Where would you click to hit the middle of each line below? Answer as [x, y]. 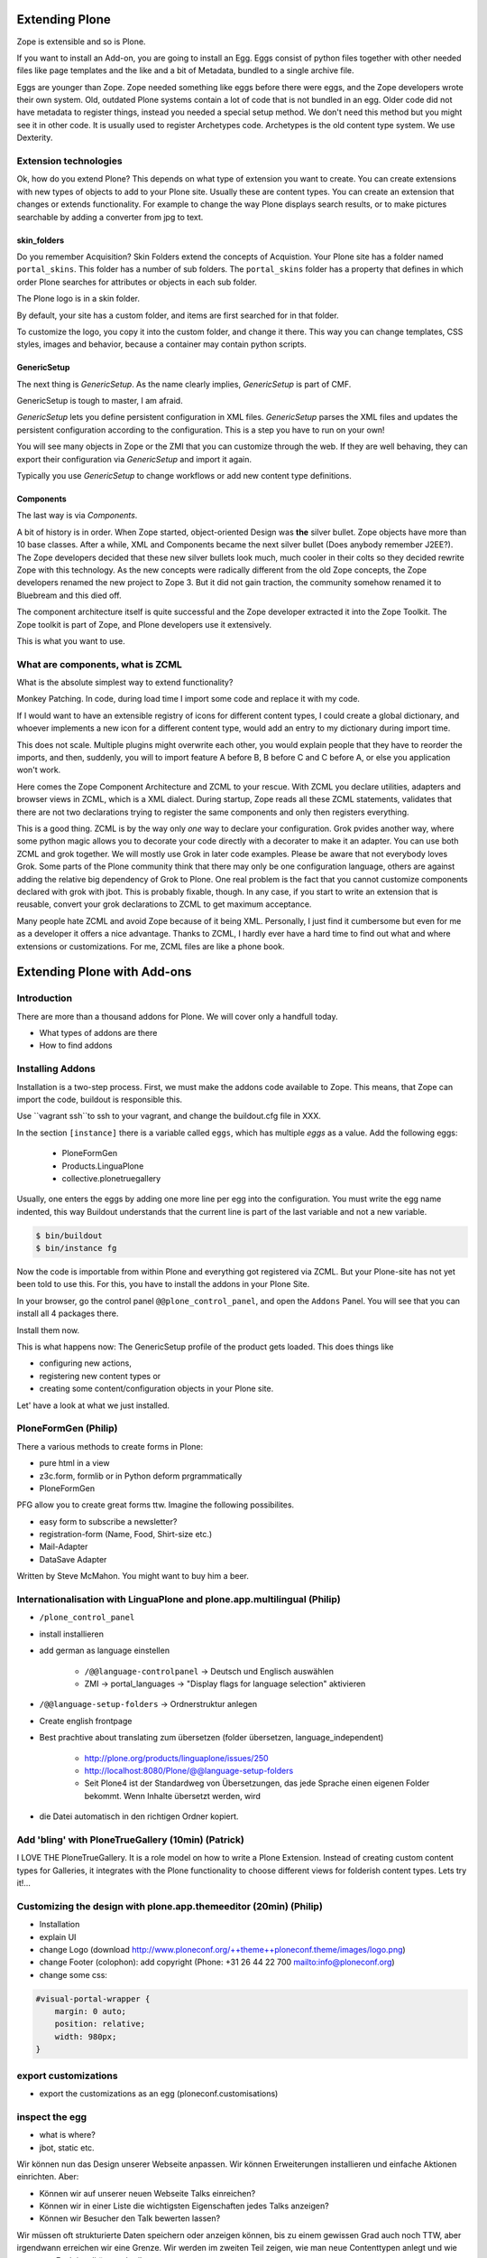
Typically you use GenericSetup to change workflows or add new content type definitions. [184, 476]
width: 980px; [86, 2036]
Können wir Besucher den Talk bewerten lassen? [130, 2218]
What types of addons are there [98, 1033]
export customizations [67, 2076]
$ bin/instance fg [76, 1248]
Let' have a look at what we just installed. [93, 1405]
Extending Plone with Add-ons [104, 972]
